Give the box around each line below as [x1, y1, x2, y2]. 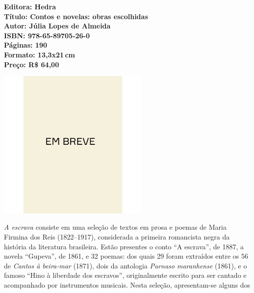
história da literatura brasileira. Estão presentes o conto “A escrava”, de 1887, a [4, 241, 244, 251]
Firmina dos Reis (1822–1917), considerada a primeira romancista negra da [4, 232, 230, 242]
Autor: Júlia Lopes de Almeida [4, 21, 111, 31]
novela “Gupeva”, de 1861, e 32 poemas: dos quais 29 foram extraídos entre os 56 [4, 251, 248, 261]
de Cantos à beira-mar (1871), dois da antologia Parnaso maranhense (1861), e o [4, 260, 247, 270]
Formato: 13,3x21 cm [4, 49, 75, 59]
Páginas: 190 [4, 40, 48, 50]
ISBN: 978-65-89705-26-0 [4, 30, 90, 40]
